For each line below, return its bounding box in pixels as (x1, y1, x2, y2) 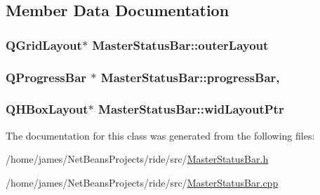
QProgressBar (6, 68, 87, 86)
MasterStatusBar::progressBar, (100, 68, 280, 86)
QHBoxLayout (6, 100, 88, 118)
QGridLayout (6, 36, 82, 53)
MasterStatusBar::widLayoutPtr (98, 100, 284, 118)
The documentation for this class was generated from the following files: (6, 128, 315, 142)
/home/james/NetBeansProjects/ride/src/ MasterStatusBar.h (6, 152, 269, 166)
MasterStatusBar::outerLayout (92, 36, 269, 53)
